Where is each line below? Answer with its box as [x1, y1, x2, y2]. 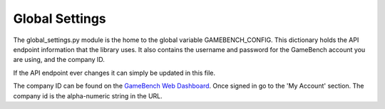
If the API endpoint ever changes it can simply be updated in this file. [13, 68, 216, 77]
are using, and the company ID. [13, 56, 105, 64]
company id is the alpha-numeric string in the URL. [13, 91, 163, 100]
